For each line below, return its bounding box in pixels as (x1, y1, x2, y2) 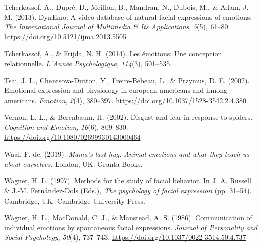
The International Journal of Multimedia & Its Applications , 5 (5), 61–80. (4, 21, 230, 32)
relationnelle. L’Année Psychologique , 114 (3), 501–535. (4, 58, 172, 68)
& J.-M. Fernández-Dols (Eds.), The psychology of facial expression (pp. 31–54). (4, 185, 252, 195)
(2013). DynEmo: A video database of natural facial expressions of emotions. (15, 11, 252, 22)
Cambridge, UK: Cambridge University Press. (4, 195, 145, 206)
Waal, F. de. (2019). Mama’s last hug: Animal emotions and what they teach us (4, 149, 249, 159)
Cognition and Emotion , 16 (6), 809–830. (4, 121, 128, 132)
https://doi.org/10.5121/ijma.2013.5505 (4, 31, 127, 41)
